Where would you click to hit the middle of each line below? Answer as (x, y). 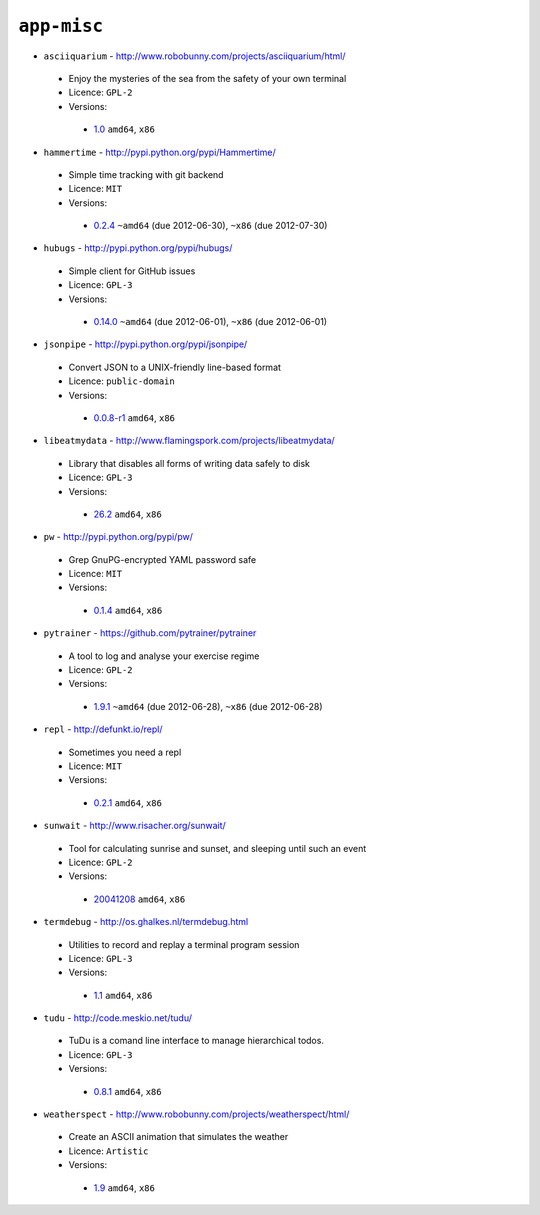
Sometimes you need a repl (125, 752)
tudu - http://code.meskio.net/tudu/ (117, 1018)
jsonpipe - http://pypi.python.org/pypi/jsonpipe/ (145, 344)
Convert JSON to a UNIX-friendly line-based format (175, 367)
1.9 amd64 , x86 (124, 1187)
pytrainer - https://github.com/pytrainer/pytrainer (150, 633)
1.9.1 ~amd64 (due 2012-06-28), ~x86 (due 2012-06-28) (208, 706)
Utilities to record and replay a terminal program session (184, 944)
